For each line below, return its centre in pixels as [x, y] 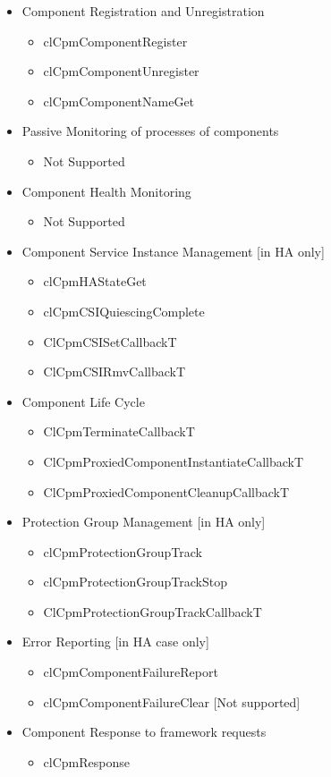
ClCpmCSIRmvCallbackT [115, 372]
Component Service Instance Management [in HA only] [173, 251]
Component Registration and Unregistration [143, 11]
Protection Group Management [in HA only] [144, 522]
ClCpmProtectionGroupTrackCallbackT [153, 611]
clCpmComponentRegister [115, 41]
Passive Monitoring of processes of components [150, 131]
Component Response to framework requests [144, 732]
